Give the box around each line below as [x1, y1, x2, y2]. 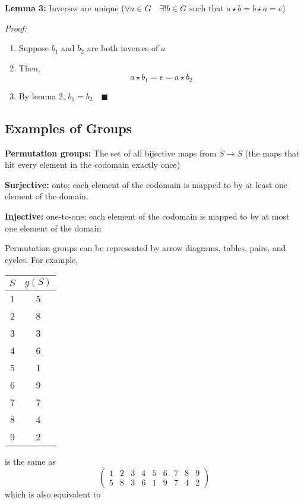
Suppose [18, 42, 49, 54]
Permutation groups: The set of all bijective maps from [5, 146, 217, 159]
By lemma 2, [18, 89, 65, 102]
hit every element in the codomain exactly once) [5, 158, 180, 171]
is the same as [5, 455, 56, 468]
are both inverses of [87, 42, 159, 54]
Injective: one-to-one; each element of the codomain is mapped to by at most [5, 210, 290, 222]
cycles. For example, [5, 253, 78, 265]
